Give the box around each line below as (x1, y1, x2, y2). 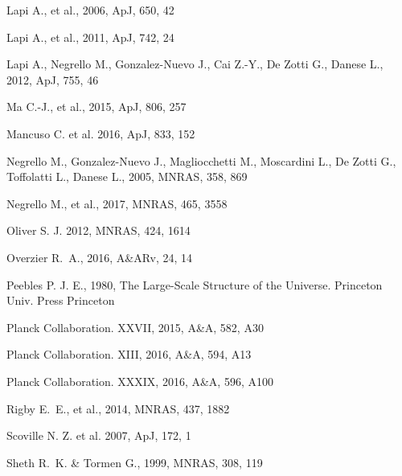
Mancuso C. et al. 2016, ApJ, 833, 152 (6, 125, 195, 142)
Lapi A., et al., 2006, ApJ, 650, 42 (6, 2, 174, 18)
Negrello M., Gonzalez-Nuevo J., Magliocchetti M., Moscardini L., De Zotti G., (6, 152, 396, 169)
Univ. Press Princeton (6, 292, 115, 309)
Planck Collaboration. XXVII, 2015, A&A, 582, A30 (6, 318, 264, 335)
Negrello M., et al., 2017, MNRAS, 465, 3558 (6, 195, 228, 211)
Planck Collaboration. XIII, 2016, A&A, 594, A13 (6, 346, 252, 363)
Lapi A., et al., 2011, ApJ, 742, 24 (6, 28, 174, 45)
